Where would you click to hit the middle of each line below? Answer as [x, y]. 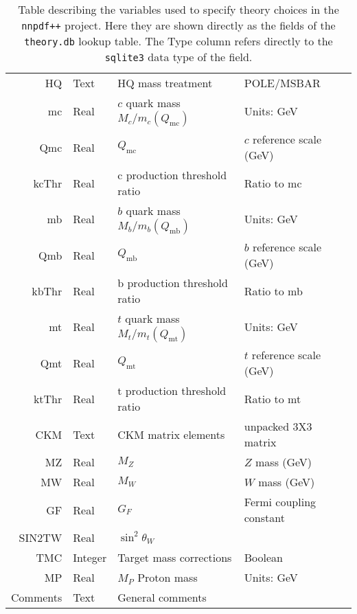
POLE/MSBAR [282, 83]
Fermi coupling [280, 502]
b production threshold [173, 283]
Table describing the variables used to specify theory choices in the [178, 9]
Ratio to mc [273, 183]
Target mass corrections [175, 557]
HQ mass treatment [165, 83]
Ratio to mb [273, 291]
